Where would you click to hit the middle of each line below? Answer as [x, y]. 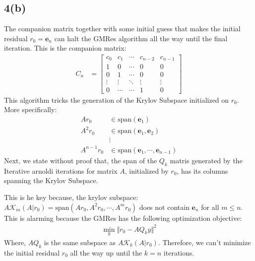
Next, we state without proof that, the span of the [81, 160]
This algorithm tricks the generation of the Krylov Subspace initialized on [117, 99]
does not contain [164, 207]
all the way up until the [106, 252]
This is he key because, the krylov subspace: [71, 197]
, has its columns [202, 170]
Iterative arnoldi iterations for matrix [61, 170]
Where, [15, 242]
